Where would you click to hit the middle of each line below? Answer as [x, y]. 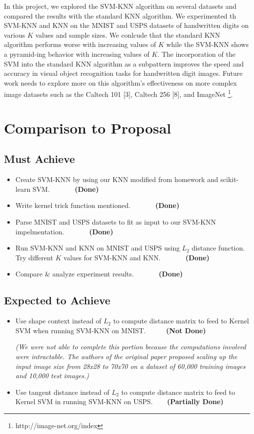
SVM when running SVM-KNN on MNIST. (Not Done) [111, 330]
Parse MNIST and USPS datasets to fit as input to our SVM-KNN [116, 221]
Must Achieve [40, 159]
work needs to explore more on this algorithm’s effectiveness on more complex [120, 82]
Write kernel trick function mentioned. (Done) [97, 205]
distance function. [218, 248]
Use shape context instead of [58, 321]
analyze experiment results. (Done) [118, 274]
